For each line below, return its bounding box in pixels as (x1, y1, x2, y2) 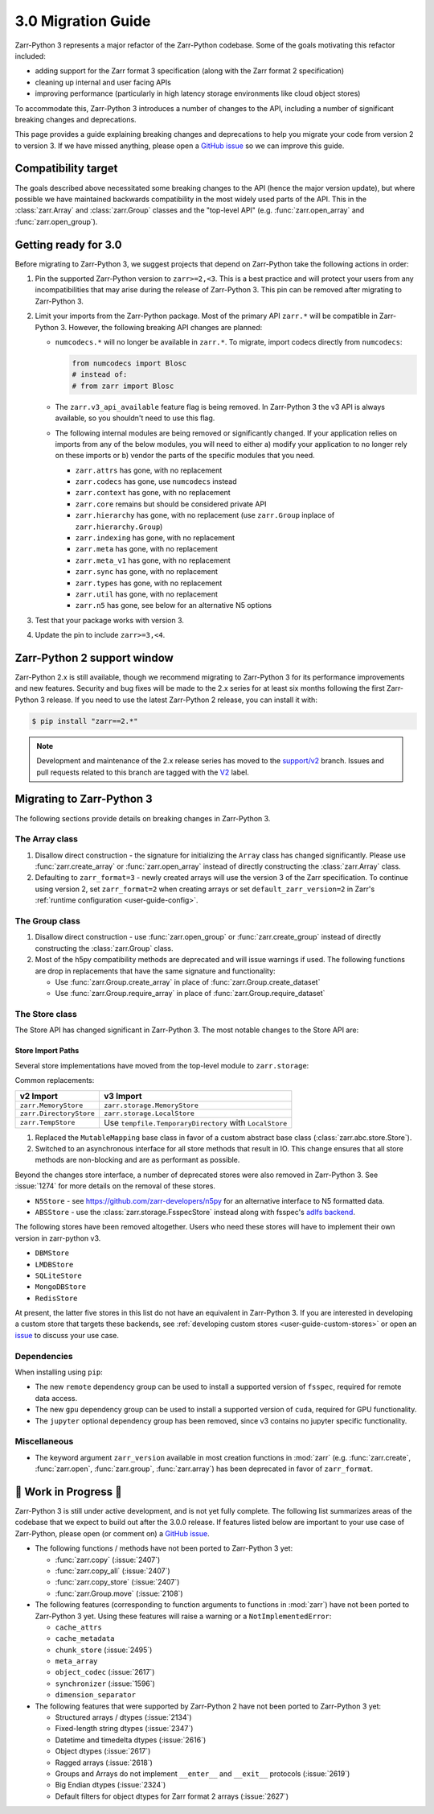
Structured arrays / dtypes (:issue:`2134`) (55, 1713, 192, 1722)
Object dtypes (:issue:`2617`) (55, 1746, 151, 1756)
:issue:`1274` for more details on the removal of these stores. (14, 1181, 216, 1191)
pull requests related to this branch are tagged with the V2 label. (36, 767, 249, 777)
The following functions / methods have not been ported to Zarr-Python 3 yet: (35, 1543, 293, 1553)
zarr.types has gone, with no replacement (75, 578, 223, 588)
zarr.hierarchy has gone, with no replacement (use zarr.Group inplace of (75, 510, 335, 520)
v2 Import (19, 1090, 58, 1101)
